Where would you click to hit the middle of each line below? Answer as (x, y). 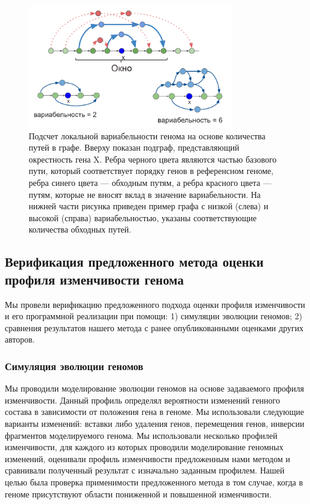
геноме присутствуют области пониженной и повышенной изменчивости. (138, 494)
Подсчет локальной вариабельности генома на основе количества (147, 135)
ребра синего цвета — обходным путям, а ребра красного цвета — (150, 183)
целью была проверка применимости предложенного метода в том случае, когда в (154, 482)
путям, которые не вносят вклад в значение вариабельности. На (145, 194)
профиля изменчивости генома (94, 279)
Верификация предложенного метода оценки (134, 262)
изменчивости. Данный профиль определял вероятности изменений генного (142, 400)
